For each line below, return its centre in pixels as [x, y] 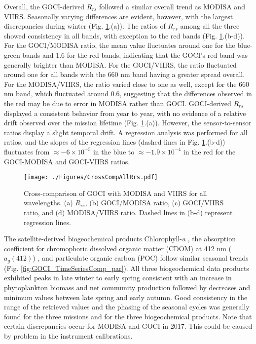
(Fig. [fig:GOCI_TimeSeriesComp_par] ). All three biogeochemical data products [127, 268]
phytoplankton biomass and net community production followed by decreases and [127, 287]
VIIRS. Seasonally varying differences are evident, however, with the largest [119, 16]
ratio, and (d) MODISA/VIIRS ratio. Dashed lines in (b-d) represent [128, 212]
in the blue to [114, 151]
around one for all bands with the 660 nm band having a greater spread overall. [125, 74]
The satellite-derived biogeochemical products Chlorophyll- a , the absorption [120, 239]
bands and [38, 55]
